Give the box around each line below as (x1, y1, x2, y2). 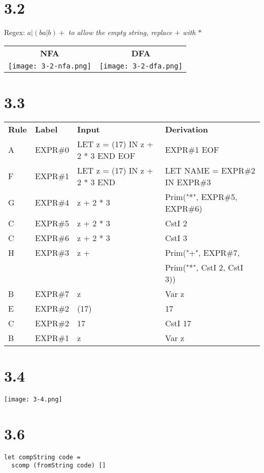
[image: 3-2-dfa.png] (99, 61, 183, 70)
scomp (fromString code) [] (11, 462, 106, 469)
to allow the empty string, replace (68, 27, 172, 38)
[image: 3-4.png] (4, 395, 62, 403)
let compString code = (4, 453, 81, 461)
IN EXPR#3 (165, 176, 211, 188)
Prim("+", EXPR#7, (165, 246, 240, 258)
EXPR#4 (35, 196, 69, 209)
